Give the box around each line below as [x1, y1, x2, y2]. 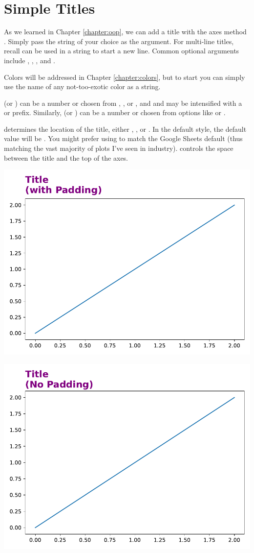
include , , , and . [4, 55, 56, 65]
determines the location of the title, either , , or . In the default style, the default [4, 123, 247, 134]
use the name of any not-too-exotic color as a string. [4, 81, 161, 92]
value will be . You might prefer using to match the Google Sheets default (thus [4, 133, 243, 144]
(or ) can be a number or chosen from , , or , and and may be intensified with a [4, 97, 242, 108]
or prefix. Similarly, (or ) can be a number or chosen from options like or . [4, 107, 226, 118]
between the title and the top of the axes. [4, 152, 128, 163]
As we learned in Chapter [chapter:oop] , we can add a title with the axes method [4, 26, 247, 37]
